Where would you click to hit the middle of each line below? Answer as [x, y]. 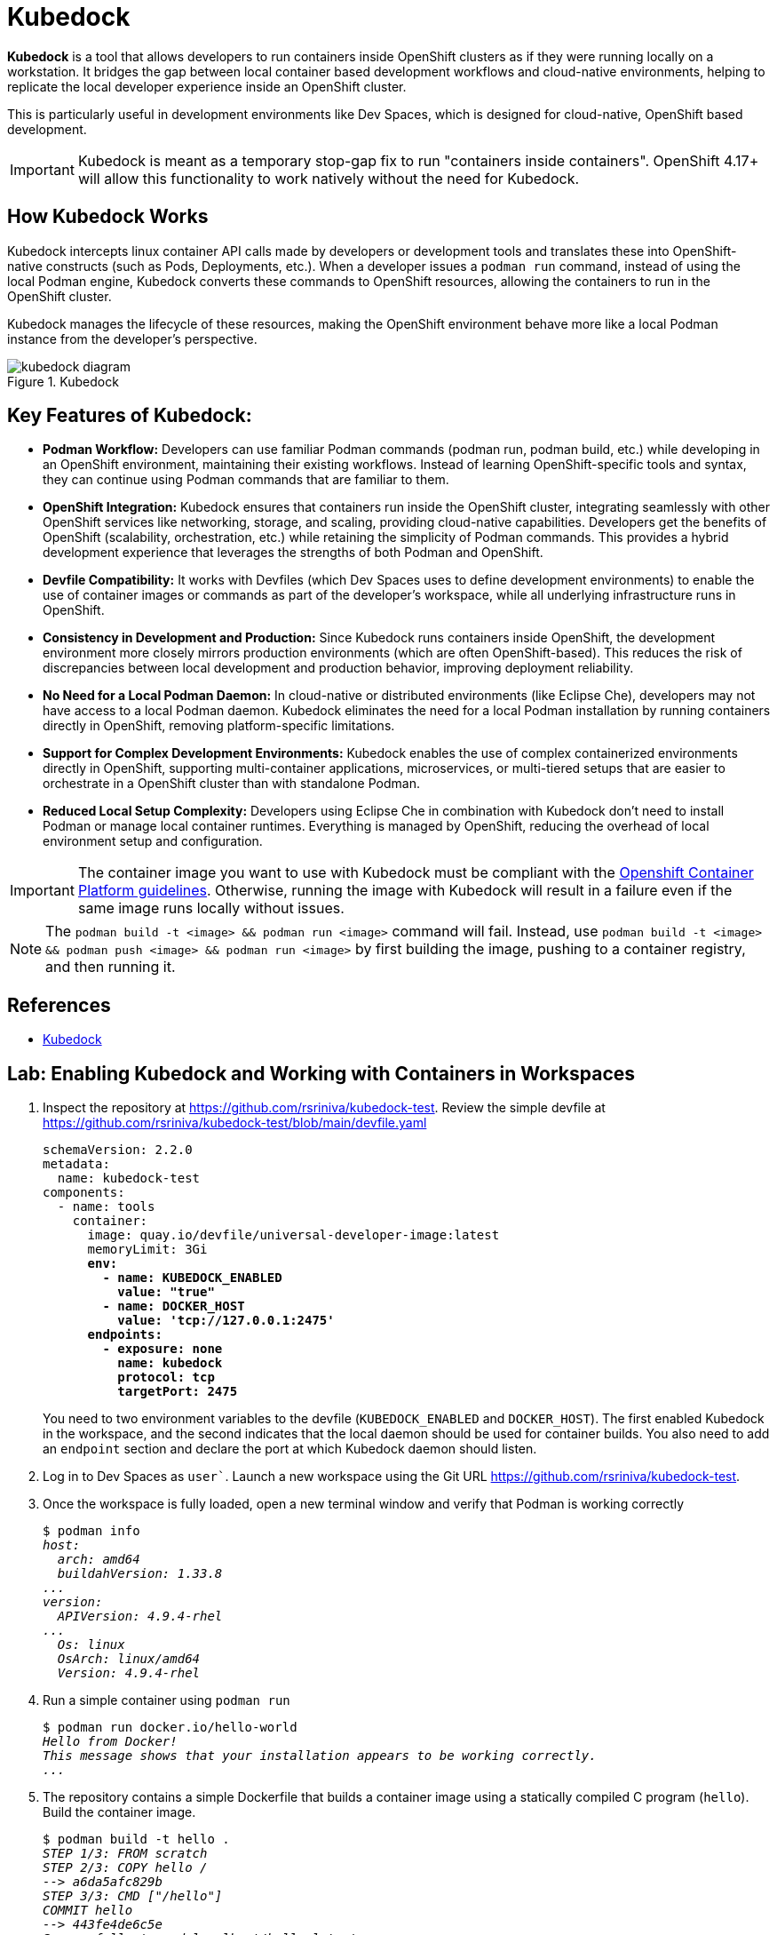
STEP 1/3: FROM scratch [125, 1854]
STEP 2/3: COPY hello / [125, 1868]
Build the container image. [119, 1812]
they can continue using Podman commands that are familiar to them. [246, 480]
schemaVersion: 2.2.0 [118, 1150]
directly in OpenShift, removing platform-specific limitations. [219, 726]
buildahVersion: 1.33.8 [140, 1574]
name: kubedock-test [129, 1179]
